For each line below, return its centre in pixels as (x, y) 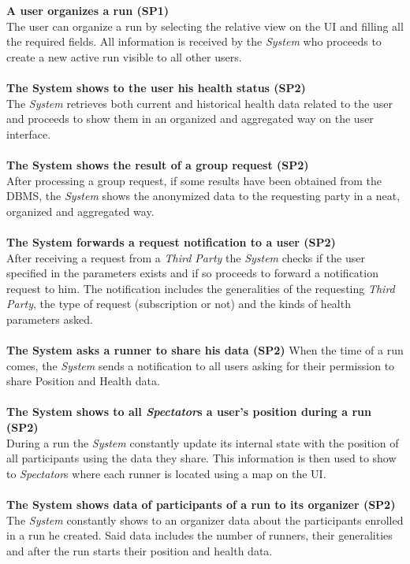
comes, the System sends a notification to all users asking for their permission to (201, 365)
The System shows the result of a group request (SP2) (158, 164)
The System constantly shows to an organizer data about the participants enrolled (205, 519)
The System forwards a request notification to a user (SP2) (171, 241)
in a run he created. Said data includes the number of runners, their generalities (199, 535)
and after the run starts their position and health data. (140, 550)
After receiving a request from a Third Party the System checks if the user (186, 257)
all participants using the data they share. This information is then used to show (201, 458)
